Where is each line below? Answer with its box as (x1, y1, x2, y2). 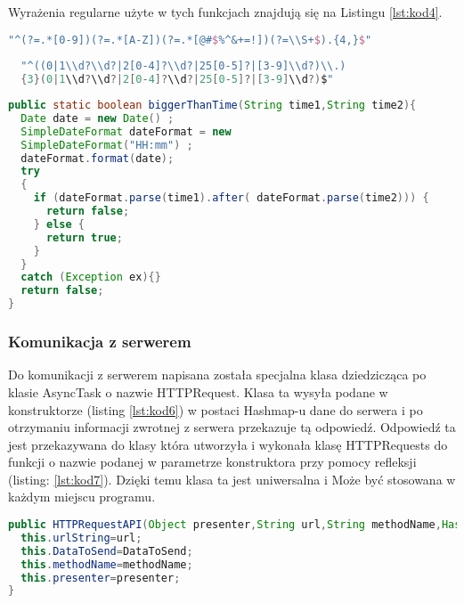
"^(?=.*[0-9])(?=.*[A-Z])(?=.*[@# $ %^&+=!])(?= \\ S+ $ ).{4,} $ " (8, 33, 372, 46)
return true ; (45, 231, 123, 244)
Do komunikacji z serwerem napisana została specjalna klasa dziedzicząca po (8, 365, 427, 384)
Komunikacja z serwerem (8, 330, 191, 353)
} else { (33, 217, 85, 231)
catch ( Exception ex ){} (20, 271, 161, 284)
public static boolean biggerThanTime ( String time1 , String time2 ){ (8, 99, 417, 112)
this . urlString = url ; (20, 531, 142, 544)
